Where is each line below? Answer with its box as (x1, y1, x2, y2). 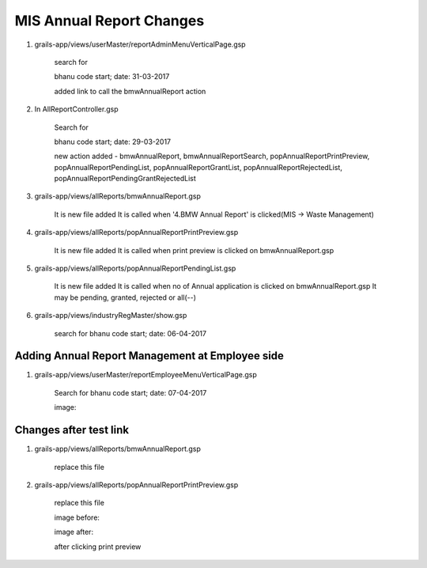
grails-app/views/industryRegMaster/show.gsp (34, 311, 187, 320)
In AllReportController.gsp (34, 104, 119, 114)
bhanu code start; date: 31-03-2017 (54, 72, 170, 81)
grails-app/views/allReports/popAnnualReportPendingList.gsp (34, 263, 236, 273)
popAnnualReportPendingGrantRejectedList (54, 174, 197, 184)
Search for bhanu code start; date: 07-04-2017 (54, 388, 207, 397)
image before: (54, 513, 100, 522)
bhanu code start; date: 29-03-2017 (54, 137, 172, 146)
